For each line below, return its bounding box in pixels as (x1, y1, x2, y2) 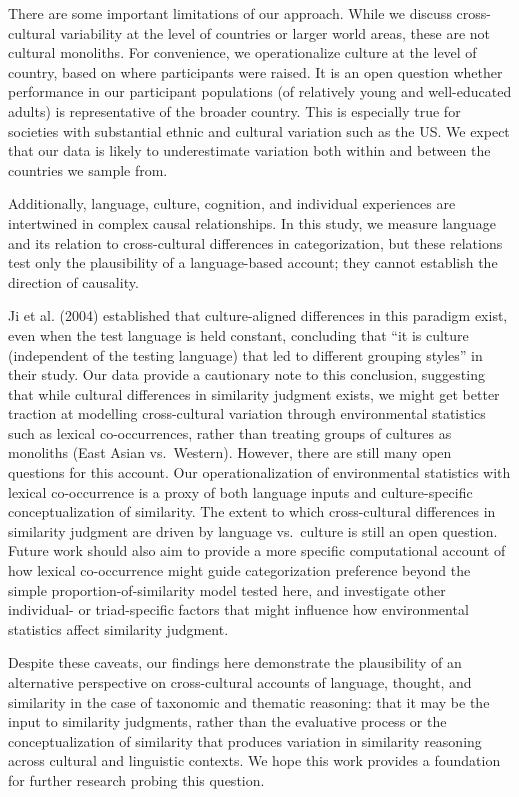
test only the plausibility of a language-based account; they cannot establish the (8, 252, 498, 273)
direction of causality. (8, 271, 139, 292)
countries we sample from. (8, 159, 168, 180)
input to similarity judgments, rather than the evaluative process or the (8, 711, 447, 732)
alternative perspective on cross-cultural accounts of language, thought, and (8, 672, 472, 692)
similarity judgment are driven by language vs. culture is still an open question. (8, 520, 498, 541)
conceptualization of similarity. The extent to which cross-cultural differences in (8, 501, 496, 522)
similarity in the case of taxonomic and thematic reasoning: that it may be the (8, 691, 490, 712)
